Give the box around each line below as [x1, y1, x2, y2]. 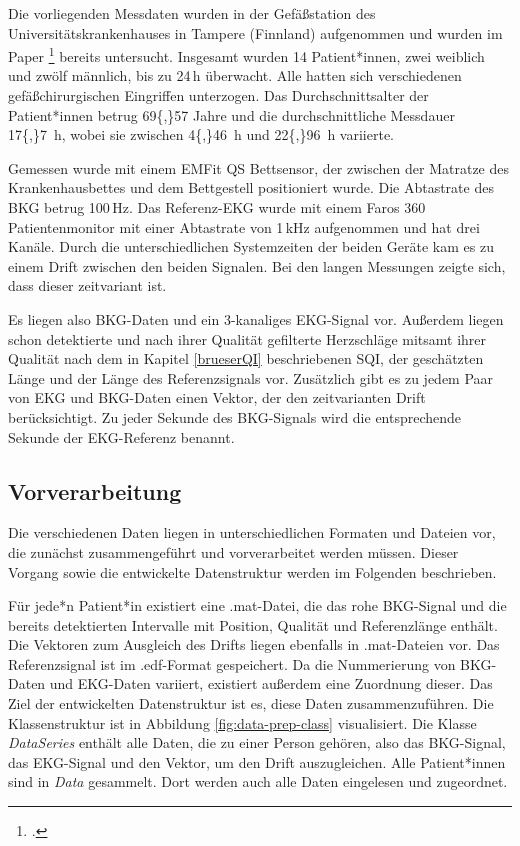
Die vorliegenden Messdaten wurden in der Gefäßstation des [8, 3, 376, 23]
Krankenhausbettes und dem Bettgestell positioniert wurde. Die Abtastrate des [8, 177, 494, 198]
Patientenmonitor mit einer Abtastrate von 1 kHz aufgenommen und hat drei [8, 216, 480, 237]
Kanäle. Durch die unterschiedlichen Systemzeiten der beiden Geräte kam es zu [8, 236, 494, 257]
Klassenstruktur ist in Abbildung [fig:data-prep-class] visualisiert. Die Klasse [8, 712, 477, 733]
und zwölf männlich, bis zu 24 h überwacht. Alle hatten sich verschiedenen [8, 65, 462, 86]
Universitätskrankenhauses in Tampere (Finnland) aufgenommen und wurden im [8, 22, 503, 43]
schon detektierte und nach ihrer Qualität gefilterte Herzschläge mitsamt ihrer [8, 328, 487, 349]
